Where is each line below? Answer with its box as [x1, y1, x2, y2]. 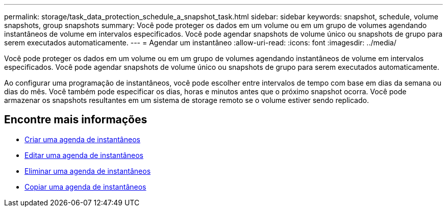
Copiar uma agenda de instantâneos [24, 182, 146, 191]
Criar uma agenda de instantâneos [24, 135, 140, 144]
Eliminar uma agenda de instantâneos [24, 166, 151, 175]
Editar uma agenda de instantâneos [24, 150, 143, 160]
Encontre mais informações [4, 113, 147, 126]
